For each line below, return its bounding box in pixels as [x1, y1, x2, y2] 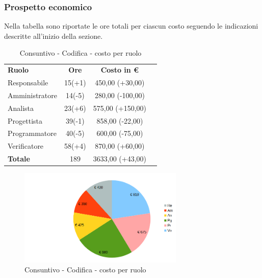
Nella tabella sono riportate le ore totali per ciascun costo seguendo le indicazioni [4, 20, 258, 31]
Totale [8, 153, 30, 164]
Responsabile [8, 77, 48, 88]
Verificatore [8, 141, 44, 151]
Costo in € [100, 64, 139, 75]
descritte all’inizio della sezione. [4, 30, 103, 41]
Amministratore [8, 89, 57, 100]
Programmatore [8, 128, 57, 138]
